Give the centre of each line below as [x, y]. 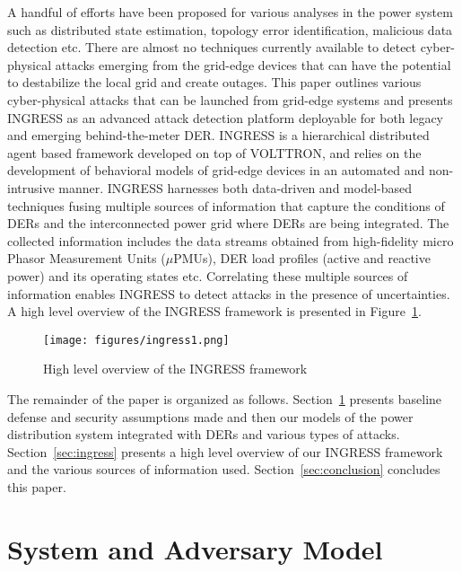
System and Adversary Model [195, 548]
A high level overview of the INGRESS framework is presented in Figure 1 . [214, 311]
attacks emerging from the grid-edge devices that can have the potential [253, 64]
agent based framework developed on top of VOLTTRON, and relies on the [214, 152]
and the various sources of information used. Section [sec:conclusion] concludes [224, 469]
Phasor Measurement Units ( [87, 258]
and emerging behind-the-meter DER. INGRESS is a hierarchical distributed [218, 135]
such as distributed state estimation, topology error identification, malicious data [230, 29]
